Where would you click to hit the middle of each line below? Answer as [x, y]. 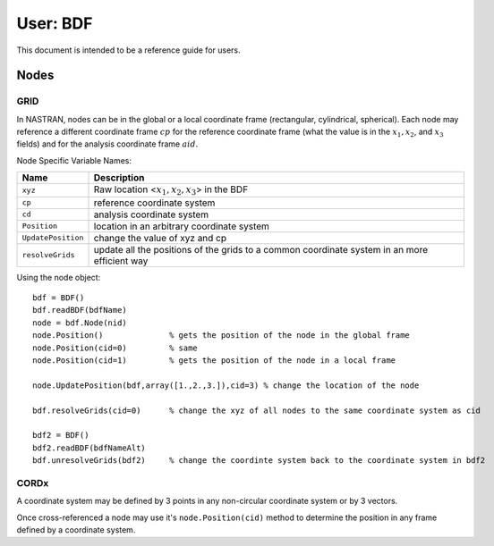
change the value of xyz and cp [160, 238]
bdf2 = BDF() [61, 435]
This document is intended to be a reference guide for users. [128, 50]
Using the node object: [59, 277]
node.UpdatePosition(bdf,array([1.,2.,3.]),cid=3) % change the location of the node [226, 385]
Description [119, 178]
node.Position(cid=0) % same [115, 348]
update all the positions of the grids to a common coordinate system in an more [261, 249]
